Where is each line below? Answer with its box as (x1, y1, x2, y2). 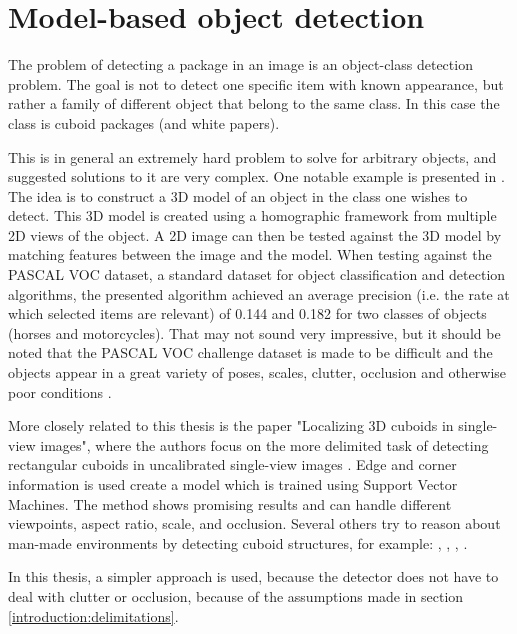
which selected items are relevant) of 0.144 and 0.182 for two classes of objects (8, 303, 487, 324)
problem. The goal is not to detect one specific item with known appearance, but (8, 73, 504, 94)
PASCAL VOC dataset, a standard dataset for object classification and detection (8, 264, 506, 285)
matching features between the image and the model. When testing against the (8, 244, 492, 265)
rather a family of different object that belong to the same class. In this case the (8, 93, 500, 114)
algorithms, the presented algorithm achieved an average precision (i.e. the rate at (8, 283, 510, 304)
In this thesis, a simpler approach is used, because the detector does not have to (8, 566, 499, 587)
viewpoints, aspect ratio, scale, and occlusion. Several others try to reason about (8, 513, 501, 534)
